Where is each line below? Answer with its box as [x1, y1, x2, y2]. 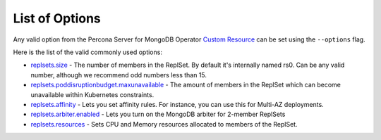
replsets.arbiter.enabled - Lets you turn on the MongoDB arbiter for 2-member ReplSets [30, 110, 286, 119]
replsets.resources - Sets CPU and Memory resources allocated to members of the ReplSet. [30, 120, 298, 128]
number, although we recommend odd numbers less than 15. [30, 70, 207, 79]
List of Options [13, 11, 102, 26]
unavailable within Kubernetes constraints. [30, 90, 155, 98]
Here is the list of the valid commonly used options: [13, 48, 162, 56]
